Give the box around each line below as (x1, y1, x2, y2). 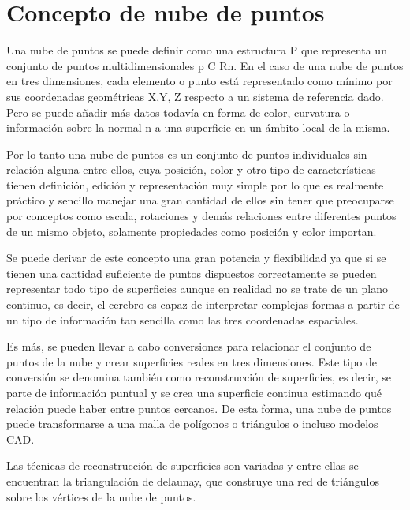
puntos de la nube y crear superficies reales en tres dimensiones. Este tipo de (6, 353, 377, 369)
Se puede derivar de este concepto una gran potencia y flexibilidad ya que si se (6, 249, 386, 266)
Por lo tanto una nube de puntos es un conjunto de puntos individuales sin (6, 145, 367, 162)
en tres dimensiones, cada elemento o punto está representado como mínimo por (6, 73, 393, 89)
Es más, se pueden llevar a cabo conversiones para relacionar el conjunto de (6, 338, 371, 354)
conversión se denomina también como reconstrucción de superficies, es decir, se (6, 369, 391, 385)
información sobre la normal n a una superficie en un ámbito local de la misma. (6, 119, 390, 136)
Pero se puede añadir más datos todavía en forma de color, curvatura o (6, 103, 350, 120)
